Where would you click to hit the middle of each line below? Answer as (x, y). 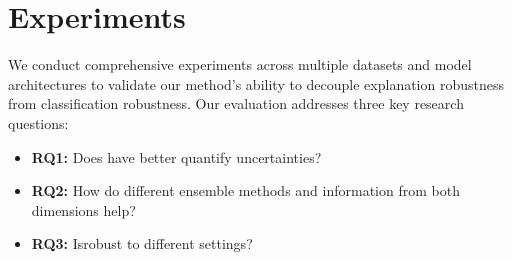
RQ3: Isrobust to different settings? (142, 243)
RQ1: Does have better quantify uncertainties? (176, 156)
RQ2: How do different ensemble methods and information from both (245, 190)
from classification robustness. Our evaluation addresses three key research (236, 103)
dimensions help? (83, 209)
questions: (38, 122)
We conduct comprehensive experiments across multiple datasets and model (240, 64)
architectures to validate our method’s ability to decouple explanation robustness (256, 83)
